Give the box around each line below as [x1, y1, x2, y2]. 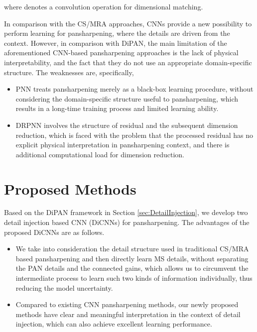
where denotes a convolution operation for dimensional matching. [4, 1, 203, 11]
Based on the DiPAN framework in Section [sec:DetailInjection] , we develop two [4, 207, 248, 218]
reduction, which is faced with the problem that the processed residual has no [15, 129, 253, 140]
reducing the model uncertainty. [15, 282, 113, 293]
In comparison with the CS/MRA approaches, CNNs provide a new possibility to [4, 18, 252, 28]
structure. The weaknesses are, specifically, [4, 67, 134, 77]
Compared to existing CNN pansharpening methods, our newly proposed [15, 299, 239, 310]
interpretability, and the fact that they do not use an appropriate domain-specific [4, 57, 252, 67]
